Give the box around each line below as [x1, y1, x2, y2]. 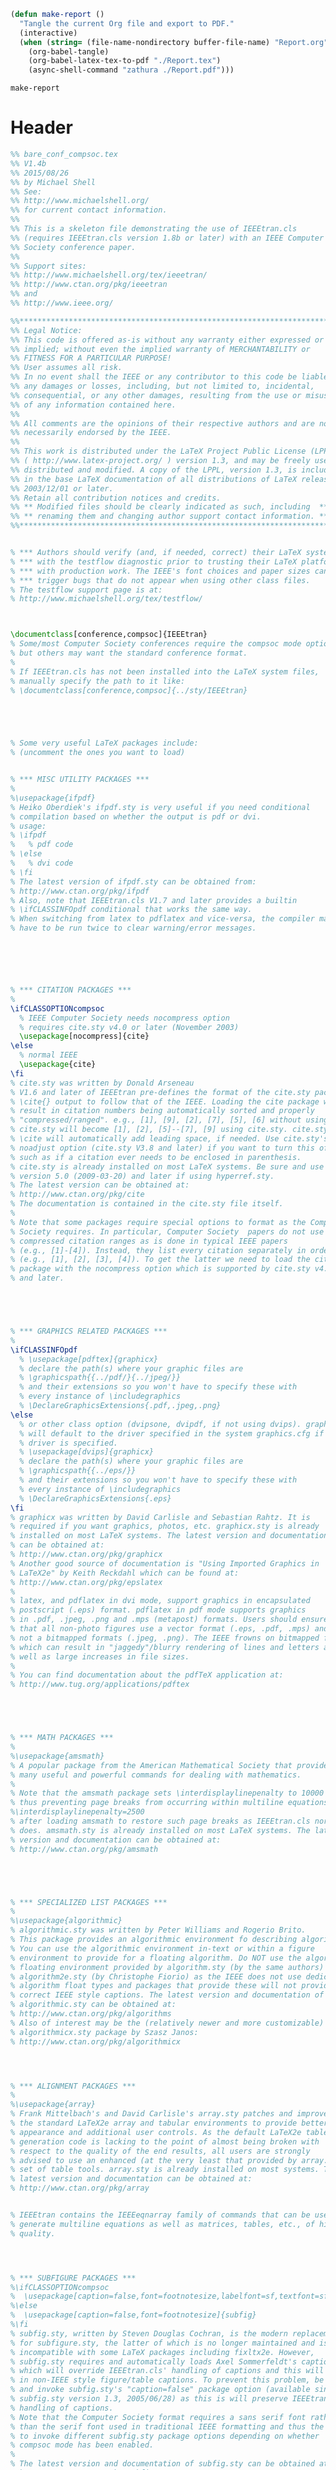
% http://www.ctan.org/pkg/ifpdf [10, 886, 150, 896]
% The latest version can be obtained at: [10, 1180, 190, 1190]
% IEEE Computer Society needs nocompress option [19, 1013, 230, 1023]
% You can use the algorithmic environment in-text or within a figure [10, 1943, 315, 1954]
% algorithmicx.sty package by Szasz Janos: [10, 2027, 199, 2037]
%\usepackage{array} [10, 2100, 97, 2110]
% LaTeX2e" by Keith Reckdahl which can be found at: [10, 1568, 240, 1578]
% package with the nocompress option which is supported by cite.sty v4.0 [10, 1264, 333, 1274]
